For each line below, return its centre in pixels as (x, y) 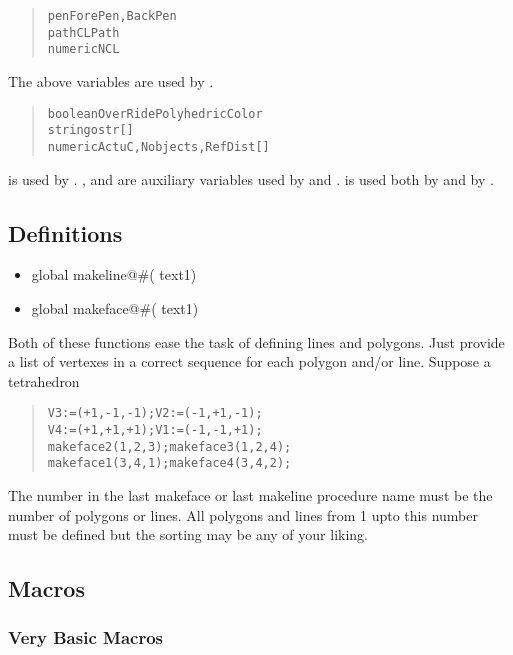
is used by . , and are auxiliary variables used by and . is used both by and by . (251, 178)
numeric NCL (83, 49)
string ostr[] (90, 130)
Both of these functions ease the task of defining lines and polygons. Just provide (256, 341)
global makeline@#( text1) (114, 274)
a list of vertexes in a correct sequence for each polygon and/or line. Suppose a (249, 361)
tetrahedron (44, 380)
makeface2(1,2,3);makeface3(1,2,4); (169, 446)
